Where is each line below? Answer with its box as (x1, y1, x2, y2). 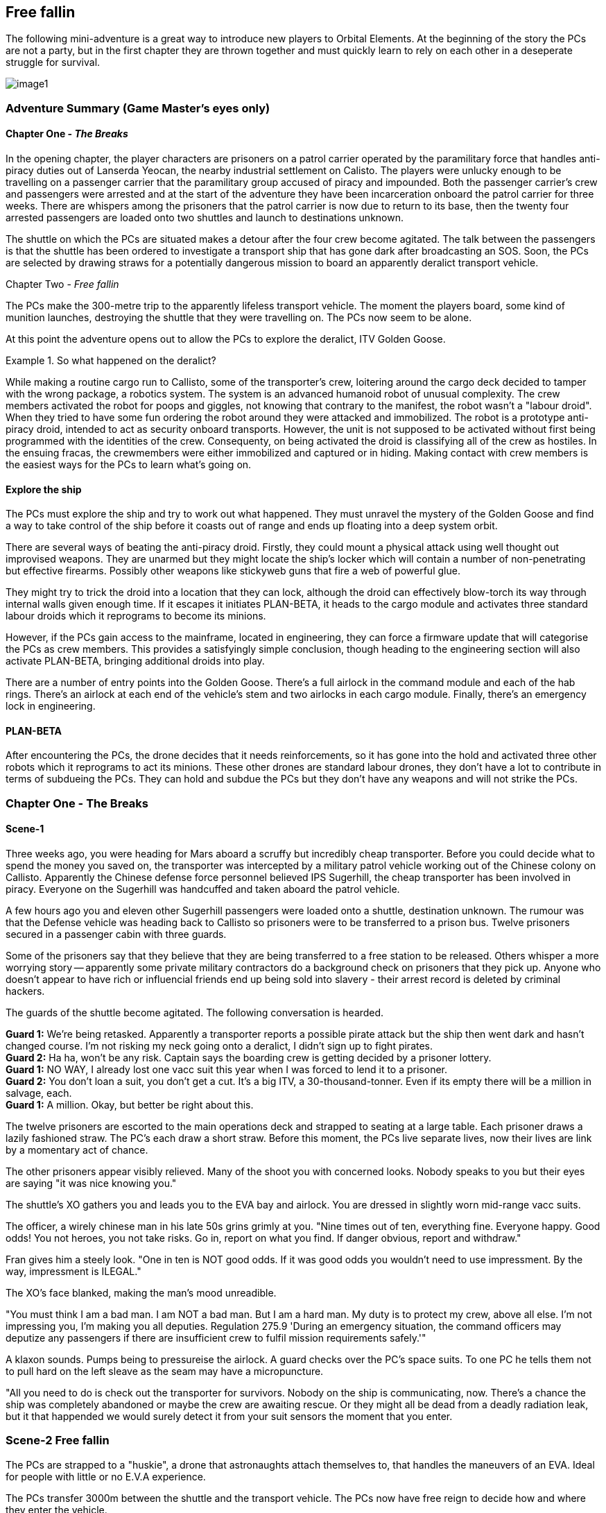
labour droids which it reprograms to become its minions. (6, 610, 266, 622)
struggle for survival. (6, 56, 101, 69)
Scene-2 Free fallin (6, 1433, 110, 1448)
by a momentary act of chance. (6, 1144, 148, 1156)
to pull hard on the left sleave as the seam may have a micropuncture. (6, 1365, 324, 1378)
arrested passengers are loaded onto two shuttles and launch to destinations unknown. (6, 212, 404, 224)
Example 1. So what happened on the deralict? (6, 354, 216, 367)
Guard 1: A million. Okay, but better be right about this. (6, 1099, 254, 1111)
